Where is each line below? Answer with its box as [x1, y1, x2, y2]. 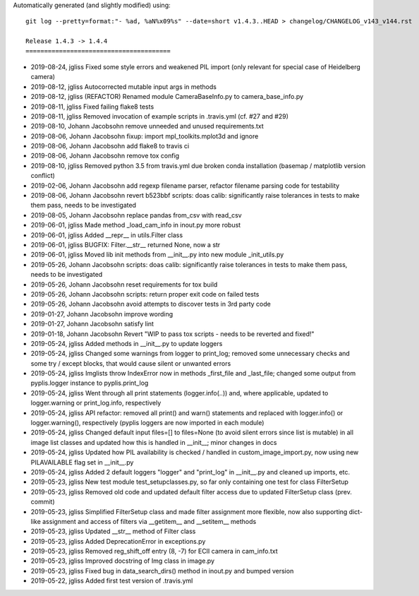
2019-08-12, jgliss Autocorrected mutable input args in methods [30, 82, 217, 91]
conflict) [30, 172, 56, 180]
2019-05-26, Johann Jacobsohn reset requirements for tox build [30, 280, 218, 289]
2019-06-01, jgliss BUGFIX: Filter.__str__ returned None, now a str [30, 240, 221, 249]
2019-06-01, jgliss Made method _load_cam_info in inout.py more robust [30, 221, 241, 230]
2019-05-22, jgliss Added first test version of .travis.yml [30, 576, 193, 585]
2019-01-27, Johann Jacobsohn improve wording [30, 309, 173, 318]
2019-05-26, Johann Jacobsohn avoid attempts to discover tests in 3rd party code [30, 300, 271, 309]
